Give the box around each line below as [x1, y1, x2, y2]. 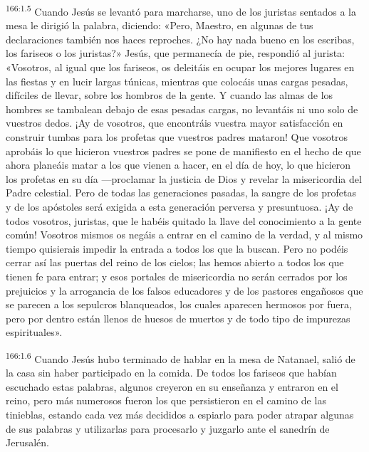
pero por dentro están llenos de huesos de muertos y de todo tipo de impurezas [6, 310, 350, 325]
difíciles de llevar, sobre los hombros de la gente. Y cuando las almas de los [6, 88, 333, 103]
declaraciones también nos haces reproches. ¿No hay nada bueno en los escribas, [6, 31, 355, 46]
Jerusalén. [6, 435, 49, 450]
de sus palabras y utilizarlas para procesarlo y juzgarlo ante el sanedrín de [6, 421, 330, 436]
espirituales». [6, 325, 63, 340]
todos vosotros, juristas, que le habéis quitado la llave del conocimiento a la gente [6, 213, 362, 228]
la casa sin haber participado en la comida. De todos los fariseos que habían [6, 365, 337, 380]
